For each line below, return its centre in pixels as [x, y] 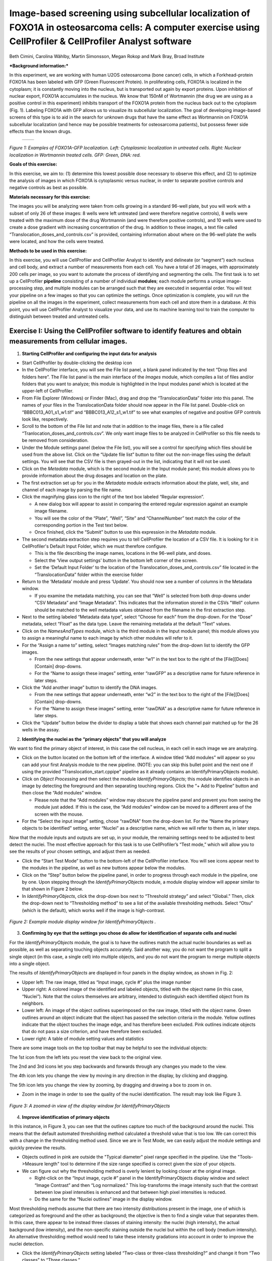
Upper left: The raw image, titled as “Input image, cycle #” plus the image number [107, 982]
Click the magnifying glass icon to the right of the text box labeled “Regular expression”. [113, 497]
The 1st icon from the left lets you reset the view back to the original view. [86, 1057]
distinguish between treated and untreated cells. [60, 317]
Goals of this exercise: [33, 164]
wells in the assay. [41, 730]
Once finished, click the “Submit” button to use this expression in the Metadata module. [125, 532]
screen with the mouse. [59, 814]
